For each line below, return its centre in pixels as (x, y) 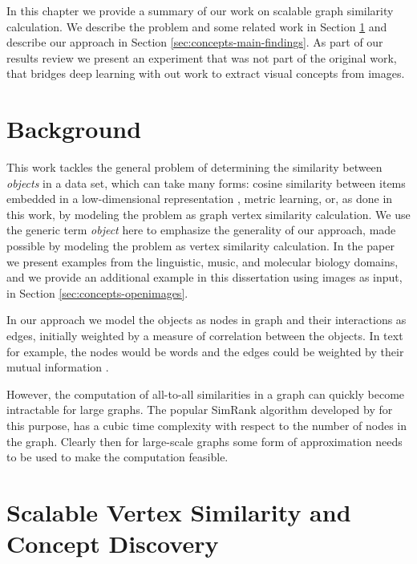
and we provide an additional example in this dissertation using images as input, (204, 277)
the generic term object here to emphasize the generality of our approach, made (201, 230)
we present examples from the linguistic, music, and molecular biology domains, (202, 261)
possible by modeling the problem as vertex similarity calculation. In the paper (200, 246)
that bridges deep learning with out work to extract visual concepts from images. (206, 73)
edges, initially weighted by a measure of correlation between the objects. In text (205, 336)
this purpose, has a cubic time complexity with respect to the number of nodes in (207, 425)
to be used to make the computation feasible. (117, 457)
